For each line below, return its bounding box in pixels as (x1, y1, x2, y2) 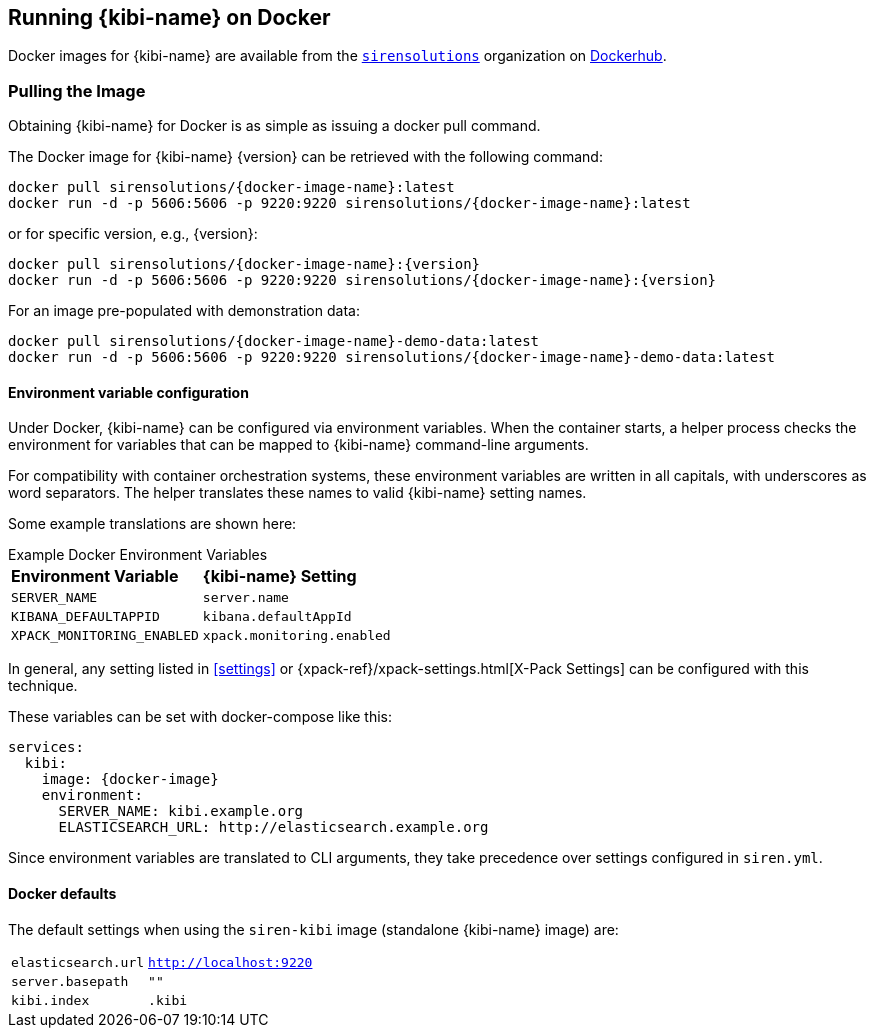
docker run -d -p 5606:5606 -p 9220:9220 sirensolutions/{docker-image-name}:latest (8, 195, 691, 212)
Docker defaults (8, 885, 117, 902)
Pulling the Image (8, 80, 146, 101)
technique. (8, 677, 78, 695)
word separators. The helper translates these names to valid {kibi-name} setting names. (8, 484, 587, 502)
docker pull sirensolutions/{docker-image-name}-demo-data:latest (8, 333, 540, 350)
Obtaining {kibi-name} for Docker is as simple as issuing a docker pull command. (8, 117, 541, 135)
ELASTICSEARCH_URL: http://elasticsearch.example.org (58, 819, 489, 836)
